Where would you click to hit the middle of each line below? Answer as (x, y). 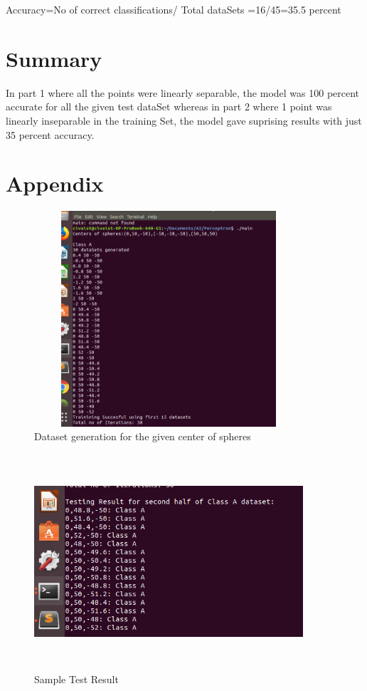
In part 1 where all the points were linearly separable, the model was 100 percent (183, 92)
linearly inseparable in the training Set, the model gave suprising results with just (184, 120)
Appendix (55, 183)
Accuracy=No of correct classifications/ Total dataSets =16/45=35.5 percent (174, 9)
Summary (54, 58)
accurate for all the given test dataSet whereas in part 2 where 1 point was (169, 106)
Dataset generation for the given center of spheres (143, 436)
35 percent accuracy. (50, 134)
